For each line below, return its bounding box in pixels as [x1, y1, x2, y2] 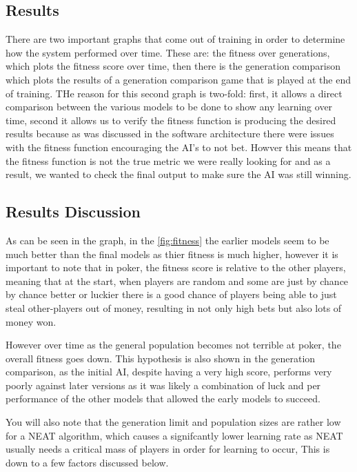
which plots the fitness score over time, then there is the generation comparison [6, 59, 340, 73]
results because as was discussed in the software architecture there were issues [6, 126, 334, 141]
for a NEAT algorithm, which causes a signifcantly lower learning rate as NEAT [6, 428, 343, 442]
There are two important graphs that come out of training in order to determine [6, 32, 345, 46]
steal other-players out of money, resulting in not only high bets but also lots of [6, 300, 342, 315]
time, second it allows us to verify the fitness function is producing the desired [6, 112, 336, 127]
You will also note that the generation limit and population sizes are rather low [6, 415, 341, 429]
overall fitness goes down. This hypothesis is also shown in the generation [6, 351, 316, 365]
